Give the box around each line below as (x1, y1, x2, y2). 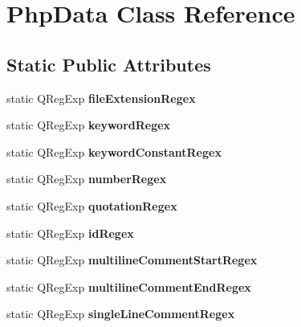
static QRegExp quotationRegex (6, 197, 177, 214)
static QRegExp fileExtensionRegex (6, 89, 196, 106)
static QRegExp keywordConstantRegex (6, 143, 222, 160)
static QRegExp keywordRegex (6, 116, 171, 133)
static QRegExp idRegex (6, 224, 134, 241)
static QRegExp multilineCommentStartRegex (6, 251, 258, 268)
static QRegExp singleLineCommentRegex (6, 305, 235, 322)
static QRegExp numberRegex (6, 170, 167, 187)
